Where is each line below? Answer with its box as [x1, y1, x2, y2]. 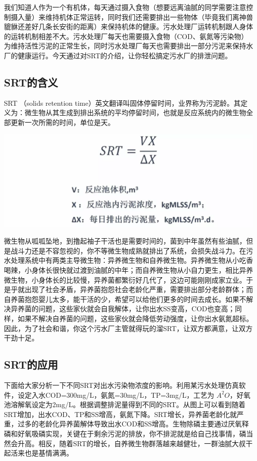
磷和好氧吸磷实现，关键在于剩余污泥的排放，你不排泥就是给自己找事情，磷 [4, 428, 246, 438]
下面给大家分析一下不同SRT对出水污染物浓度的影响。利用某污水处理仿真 [4, 380, 239, 390]
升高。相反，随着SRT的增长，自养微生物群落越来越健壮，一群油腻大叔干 [17, 438, 253, 448]
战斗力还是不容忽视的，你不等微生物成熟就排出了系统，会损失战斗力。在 [10, 245, 246, 255]
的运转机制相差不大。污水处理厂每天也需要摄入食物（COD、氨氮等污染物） [4, 31, 248, 41]
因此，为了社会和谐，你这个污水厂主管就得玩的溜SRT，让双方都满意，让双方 [4, 323, 253, 333]
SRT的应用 [4, 357, 58, 372]
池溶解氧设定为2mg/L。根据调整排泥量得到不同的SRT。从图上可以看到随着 [4, 399, 246, 410]
